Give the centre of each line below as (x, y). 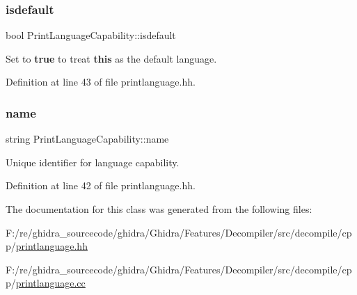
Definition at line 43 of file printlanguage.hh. (101, 82)
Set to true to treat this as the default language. (111, 58)
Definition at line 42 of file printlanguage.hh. (101, 185)
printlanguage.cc (50, 283)
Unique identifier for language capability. (93, 162)
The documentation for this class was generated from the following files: (159, 209)
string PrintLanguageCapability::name (87, 139)
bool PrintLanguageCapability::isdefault (91, 35)
